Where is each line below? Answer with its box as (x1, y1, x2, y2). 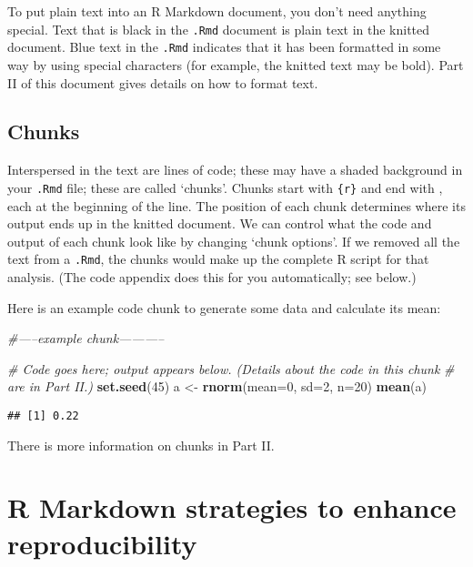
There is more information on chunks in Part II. (7, 435, 275, 454)
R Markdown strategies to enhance (7, 489, 457, 526)
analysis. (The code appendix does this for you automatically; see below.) (7, 267, 417, 286)
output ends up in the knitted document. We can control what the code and (7, 214, 432, 233)
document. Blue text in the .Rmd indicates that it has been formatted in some (7, 37, 441, 56)
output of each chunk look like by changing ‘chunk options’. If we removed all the (7, 231, 460, 250)
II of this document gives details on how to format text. (7, 73, 318, 92)
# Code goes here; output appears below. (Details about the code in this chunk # (7, 359, 455, 378)
